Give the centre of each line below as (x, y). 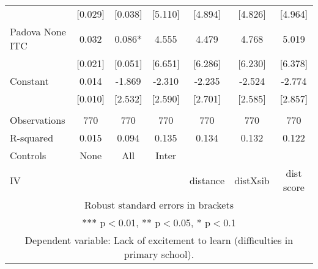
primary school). (159, 254)
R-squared (32, 138)
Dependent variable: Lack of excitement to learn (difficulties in (159, 240)
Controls (28, 155)
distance (207, 180)
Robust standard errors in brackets (159, 205)
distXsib (252, 180)
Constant (29, 81)
